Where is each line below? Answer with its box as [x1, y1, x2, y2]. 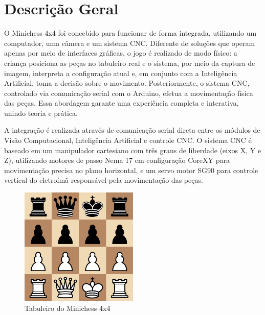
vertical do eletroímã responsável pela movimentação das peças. [4, 175, 203, 185]
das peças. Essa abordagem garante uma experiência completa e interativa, [4, 98, 239, 108]
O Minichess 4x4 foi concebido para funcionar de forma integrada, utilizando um [4, 28, 257, 38]
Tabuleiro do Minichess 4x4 [25, 303, 111, 313]
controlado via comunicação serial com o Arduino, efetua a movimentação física [4, 87, 253, 98]
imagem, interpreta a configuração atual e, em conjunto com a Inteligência [4, 67, 237, 78]
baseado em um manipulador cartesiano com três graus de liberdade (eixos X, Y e [4, 144, 261, 155]
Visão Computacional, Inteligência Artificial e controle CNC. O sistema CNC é [4, 135, 252, 146]
